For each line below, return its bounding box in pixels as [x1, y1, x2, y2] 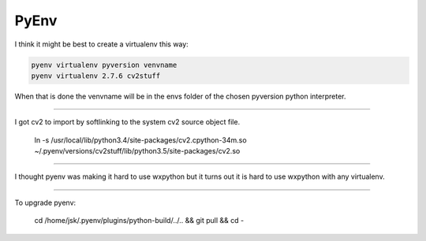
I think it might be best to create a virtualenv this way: [14, 39, 189, 49]
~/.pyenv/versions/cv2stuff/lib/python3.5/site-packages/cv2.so [34, 146, 241, 156]
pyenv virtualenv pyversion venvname [31, 60, 177, 69]
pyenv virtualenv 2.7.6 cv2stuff [31, 71, 161, 80]
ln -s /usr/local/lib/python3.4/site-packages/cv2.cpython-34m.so [34, 135, 248, 145]
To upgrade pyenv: [14, 198, 77, 207]
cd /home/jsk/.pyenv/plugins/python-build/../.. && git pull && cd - [34, 216, 245, 225]
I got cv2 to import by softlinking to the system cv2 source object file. [14, 117, 241, 127]
